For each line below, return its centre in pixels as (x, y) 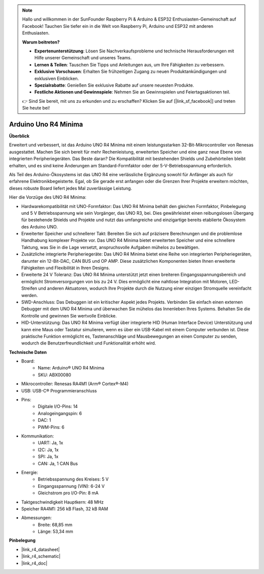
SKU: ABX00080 (55, 375)
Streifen (29, 288)
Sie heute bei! (36, 108)
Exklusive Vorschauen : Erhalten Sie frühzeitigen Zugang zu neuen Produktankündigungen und (131, 71)
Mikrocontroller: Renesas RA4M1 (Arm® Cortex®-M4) (75, 384)
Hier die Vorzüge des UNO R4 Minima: (48, 197)
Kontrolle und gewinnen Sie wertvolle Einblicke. (69, 316)
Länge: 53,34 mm (55, 531)
